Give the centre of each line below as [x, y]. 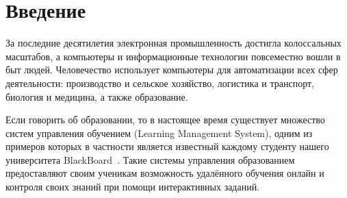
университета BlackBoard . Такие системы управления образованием [150, 159]
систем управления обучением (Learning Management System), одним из [159, 133]
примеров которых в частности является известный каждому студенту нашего [167, 146]
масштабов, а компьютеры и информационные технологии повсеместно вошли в [173, 56]
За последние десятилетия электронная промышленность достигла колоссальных [173, 43]
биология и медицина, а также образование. [97, 96]
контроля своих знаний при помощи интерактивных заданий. [133, 187]
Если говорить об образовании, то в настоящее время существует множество [165, 120]
